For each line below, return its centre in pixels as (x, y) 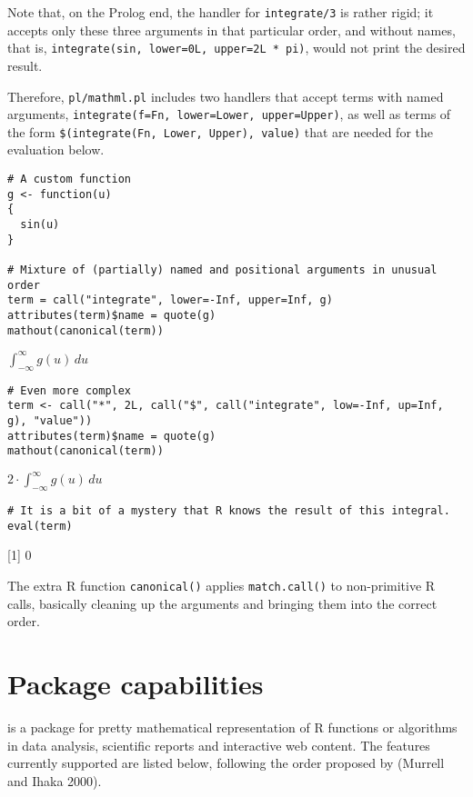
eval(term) (40, 526)
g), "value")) (50, 420)
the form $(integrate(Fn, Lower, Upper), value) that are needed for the (221, 131)
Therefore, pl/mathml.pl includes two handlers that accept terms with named (226, 96)
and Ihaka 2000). (55, 780)
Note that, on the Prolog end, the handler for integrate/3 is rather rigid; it (221, 12)
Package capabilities (136, 684)
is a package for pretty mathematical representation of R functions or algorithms (232, 727)
